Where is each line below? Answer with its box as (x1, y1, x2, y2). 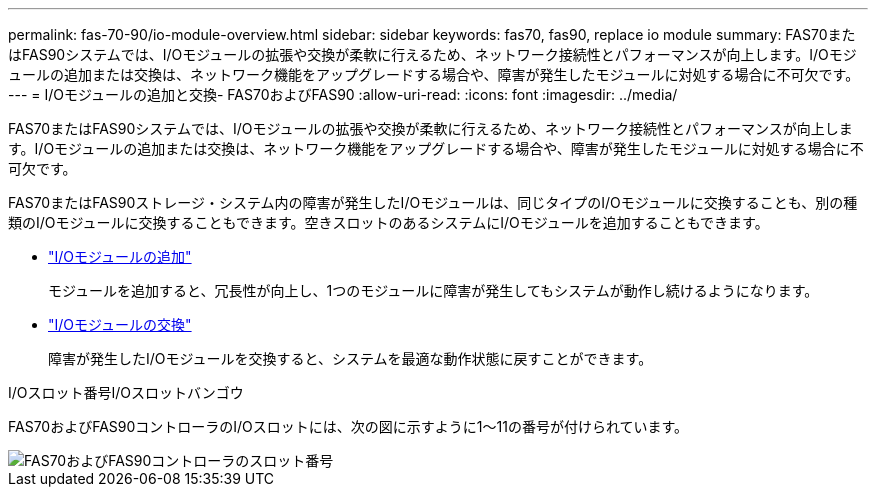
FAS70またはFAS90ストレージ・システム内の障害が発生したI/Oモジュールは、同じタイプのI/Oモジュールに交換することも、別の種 (8, 194, 858, 211)
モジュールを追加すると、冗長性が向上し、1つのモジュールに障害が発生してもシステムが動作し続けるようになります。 (48, 282, 819, 299)
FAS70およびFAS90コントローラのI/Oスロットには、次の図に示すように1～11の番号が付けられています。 (8, 418, 689, 435)
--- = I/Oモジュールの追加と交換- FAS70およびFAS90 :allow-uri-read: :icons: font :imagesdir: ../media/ (8, 86, 678, 103)
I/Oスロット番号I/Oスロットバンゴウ (8, 384, 244, 401)
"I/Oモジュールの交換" (48, 316, 192, 333)
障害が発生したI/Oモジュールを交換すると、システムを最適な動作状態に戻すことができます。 (48, 350, 653, 367)
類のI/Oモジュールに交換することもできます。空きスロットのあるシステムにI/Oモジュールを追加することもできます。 (8, 214, 769, 231)
